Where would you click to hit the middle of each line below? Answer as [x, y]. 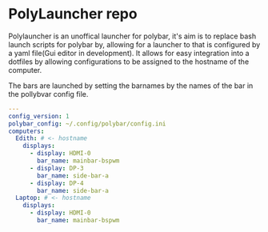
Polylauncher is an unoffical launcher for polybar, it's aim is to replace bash [132, 36]
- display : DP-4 [56, 183]
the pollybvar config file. [48, 94]
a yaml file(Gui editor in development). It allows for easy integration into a [129, 53]
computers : [26, 131]
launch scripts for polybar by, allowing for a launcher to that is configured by [134, 44]
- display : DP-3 [56, 168]
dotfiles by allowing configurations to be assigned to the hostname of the [129, 62]
